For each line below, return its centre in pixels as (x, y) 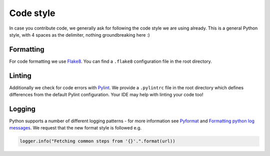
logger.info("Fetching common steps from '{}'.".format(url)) (97, 141)
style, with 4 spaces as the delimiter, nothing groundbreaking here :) (79, 35)
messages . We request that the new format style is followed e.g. (75, 128)
